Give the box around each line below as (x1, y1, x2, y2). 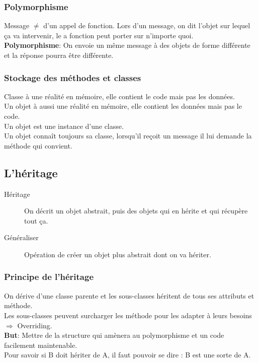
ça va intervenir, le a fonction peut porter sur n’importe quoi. (4, 30, 194, 40)
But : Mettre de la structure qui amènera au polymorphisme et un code (4, 330, 224, 340)
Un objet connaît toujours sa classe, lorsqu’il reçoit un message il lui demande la (4, 130, 252, 141)
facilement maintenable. (4, 339, 77, 350)
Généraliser (4, 232, 39, 243)
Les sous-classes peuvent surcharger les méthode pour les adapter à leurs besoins (4, 310, 252, 320)
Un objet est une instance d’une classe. (4, 120, 124, 131)
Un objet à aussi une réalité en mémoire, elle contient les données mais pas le (4, 101, 242, 111)
